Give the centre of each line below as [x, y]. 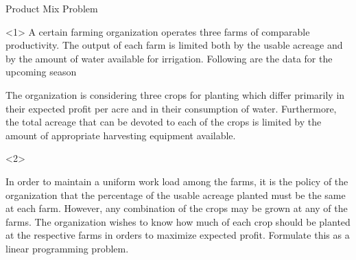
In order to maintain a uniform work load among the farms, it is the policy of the [177, 181]
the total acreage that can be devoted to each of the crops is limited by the [164, 122]
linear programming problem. [67, 248]
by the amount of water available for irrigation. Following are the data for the [169, 58]
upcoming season [41, 72]
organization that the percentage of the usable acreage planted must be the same [176, 194]
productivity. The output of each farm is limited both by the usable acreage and [174, 45]
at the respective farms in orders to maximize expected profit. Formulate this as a [178, 235]
